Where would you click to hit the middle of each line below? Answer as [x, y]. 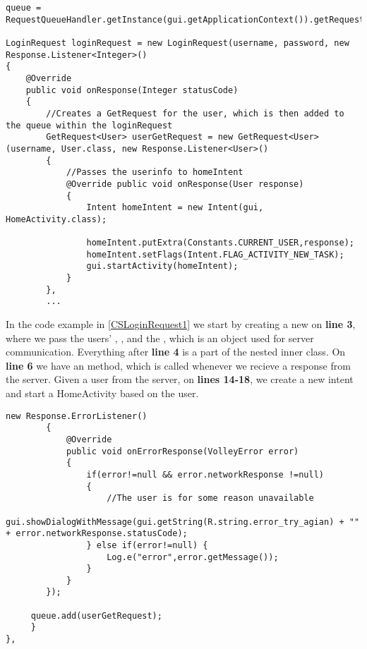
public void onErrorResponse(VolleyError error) [182, 451]
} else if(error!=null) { [147, 545]
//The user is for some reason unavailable [210, 498]
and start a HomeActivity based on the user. [102, 393]
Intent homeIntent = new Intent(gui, [175, 208]
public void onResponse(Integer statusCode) [132, 90]
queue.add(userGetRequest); [96, 615]
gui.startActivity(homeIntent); [162, 266]
